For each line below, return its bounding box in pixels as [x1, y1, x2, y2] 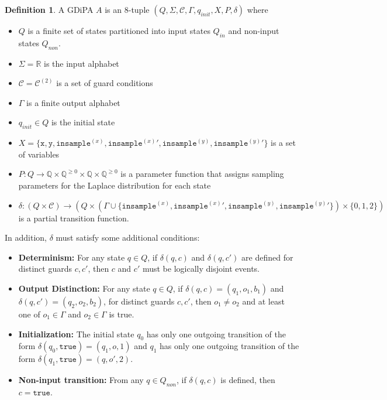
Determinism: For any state [18, 251, 125, 263]
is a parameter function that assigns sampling [120, 167, 284, 180]
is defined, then [220, 374, 275, 386]
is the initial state [51, 116, 115, 128]
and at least [242, 295, 285, 307]
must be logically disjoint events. [142, 262, 260, 275]
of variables [18, 148, 60, 160]
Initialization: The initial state [18, 327, 134, 340]
